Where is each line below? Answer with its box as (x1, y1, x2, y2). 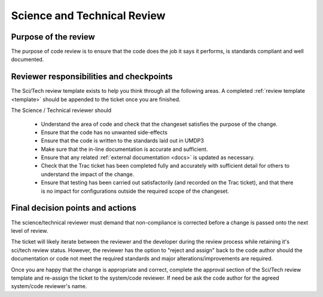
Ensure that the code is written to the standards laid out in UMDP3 (41, 137, 205, 144)
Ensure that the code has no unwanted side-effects (41, 129, 167, 136)
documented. (11, 56, 44, 63)
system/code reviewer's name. (11, 283, 87, 290)
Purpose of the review (11, 32, 95, 42)
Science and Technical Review (11, 9, 166, 22)
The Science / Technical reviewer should (11, 107, 112, 114)
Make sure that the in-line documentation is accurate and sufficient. (41, 146, 208, 153)
